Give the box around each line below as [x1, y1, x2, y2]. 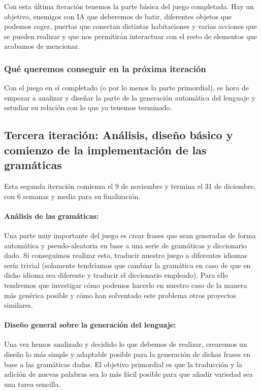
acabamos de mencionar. [4, 41, 80, 51]
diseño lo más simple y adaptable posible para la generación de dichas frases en [4, 349, 251, 360]
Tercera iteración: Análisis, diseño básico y [4, 127, 233, 143]
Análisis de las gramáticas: [4, 210, 99, 221]
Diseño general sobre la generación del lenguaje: [4, 319, 176, 330]
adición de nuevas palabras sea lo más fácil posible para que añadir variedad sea [4, 369, 253, 379]
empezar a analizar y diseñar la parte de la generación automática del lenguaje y [4, 92, 255, 103]
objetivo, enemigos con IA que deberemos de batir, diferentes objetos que [4, 11, 232, 21]
